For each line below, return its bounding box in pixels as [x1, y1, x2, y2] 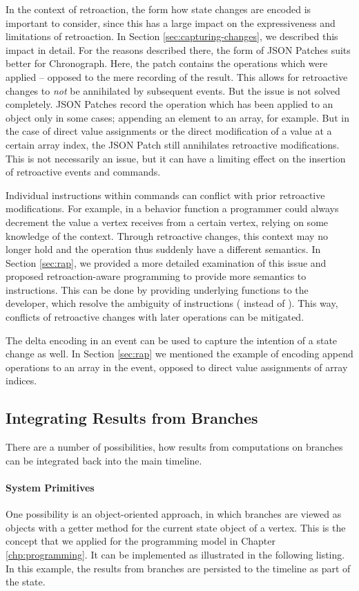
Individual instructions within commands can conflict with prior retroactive [6, 187, 325, 202]
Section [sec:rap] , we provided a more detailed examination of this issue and [6, 255, 327, 270]
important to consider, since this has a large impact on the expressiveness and [6, 15, 336, 30]
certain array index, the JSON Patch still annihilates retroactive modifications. [6, 137, 340, 151]
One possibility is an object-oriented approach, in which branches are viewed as [6, 507, 342, 521]
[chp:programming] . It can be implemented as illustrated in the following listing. [6, 547, 345, 561]
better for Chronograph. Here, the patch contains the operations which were [6, 56, 328, 71]
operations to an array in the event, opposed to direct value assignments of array [6, 359, 348, 374]
